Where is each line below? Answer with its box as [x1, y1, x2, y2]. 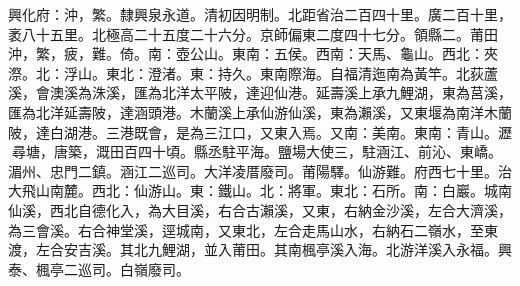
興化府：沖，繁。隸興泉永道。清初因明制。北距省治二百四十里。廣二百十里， [8, 4, 512, 24]
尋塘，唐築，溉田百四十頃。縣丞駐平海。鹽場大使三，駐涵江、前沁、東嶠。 [11, 141, 502, 162]
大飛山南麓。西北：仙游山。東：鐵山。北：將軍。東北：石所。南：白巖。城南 [8, 180, 512, 201]
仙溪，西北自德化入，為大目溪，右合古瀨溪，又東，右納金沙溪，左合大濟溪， [8, 199, 512, 220]
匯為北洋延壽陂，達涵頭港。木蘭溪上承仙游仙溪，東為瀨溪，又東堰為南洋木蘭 [8, 101, 512, 122]
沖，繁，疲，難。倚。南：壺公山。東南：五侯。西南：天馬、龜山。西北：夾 [8, 43, 498, 64]
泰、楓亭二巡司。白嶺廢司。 [8, 258, 190, 279]
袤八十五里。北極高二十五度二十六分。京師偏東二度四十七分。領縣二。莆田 [8, 23, 498, 44]
